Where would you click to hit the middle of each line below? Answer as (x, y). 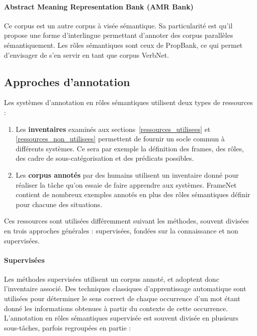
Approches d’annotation (67, 81)
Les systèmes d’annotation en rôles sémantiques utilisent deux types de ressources (128, 102)
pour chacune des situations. (59, 204)
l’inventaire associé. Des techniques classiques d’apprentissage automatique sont (125, 288)
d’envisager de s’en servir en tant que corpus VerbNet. (86, 55)
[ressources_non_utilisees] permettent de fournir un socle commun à (120, 139)
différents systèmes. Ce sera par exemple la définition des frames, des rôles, (130, 148)
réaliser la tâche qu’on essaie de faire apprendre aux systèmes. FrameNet (126, 184)
